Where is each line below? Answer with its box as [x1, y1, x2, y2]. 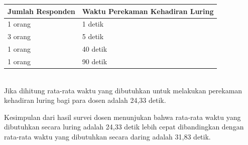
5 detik [82, 31, 104, 42]
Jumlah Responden [8, 6, 75, 16]
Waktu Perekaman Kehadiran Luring [82, 6, 214, 16]
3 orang [8, 31, 31, 42]
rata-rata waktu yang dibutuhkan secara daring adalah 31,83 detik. [4, 131, 211, 141]
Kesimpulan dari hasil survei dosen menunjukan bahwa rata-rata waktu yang [4, 111, 241, 122]
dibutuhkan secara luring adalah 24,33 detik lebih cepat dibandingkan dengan [4, 121, 244, 132]
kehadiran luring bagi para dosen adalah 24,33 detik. [4, 95, 166, 105]
